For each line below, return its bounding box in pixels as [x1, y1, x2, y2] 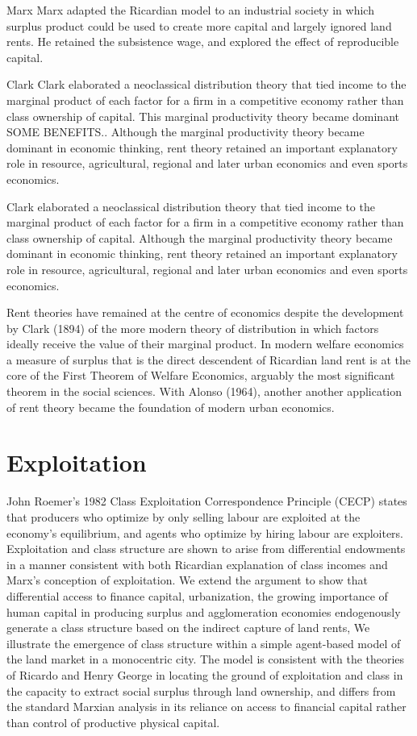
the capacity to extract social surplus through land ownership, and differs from [6, 682, 396, 699]
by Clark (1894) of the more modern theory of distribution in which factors [6, 319, 379, 336]
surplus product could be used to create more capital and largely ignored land [6, 17, 392, 34]
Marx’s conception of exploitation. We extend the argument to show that [6, 572, 368, 588]
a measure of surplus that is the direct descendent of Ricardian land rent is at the [6, 351, 411, 368]
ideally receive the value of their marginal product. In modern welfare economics [6, 335, 404, 352]
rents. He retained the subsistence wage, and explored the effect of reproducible [6, 33, 399, 50]
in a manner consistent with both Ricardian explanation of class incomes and [6, 555, 388, 572]
